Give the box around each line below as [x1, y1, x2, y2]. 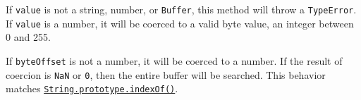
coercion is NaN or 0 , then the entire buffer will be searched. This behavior [6, 67, 326, 82]
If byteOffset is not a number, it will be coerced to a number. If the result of [6, 53, 343, 68]
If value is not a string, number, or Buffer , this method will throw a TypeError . [6, 2, 357, 16]
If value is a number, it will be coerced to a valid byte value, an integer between [6, 15, 354, 30]
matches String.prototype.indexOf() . [6, 81, 178, 96]
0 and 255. [6, 30, 51, 44]
